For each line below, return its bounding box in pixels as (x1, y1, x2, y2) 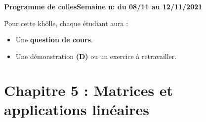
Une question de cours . (15, 34, 93, 45)
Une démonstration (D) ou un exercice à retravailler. (15, 51, 177, 61)
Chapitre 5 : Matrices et (4, 80, 173, 100)
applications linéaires (4, 99, 149, 119)
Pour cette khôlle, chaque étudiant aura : (4, 18, 128, 28)
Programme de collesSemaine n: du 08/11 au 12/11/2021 (4, 1, 203, 11)
